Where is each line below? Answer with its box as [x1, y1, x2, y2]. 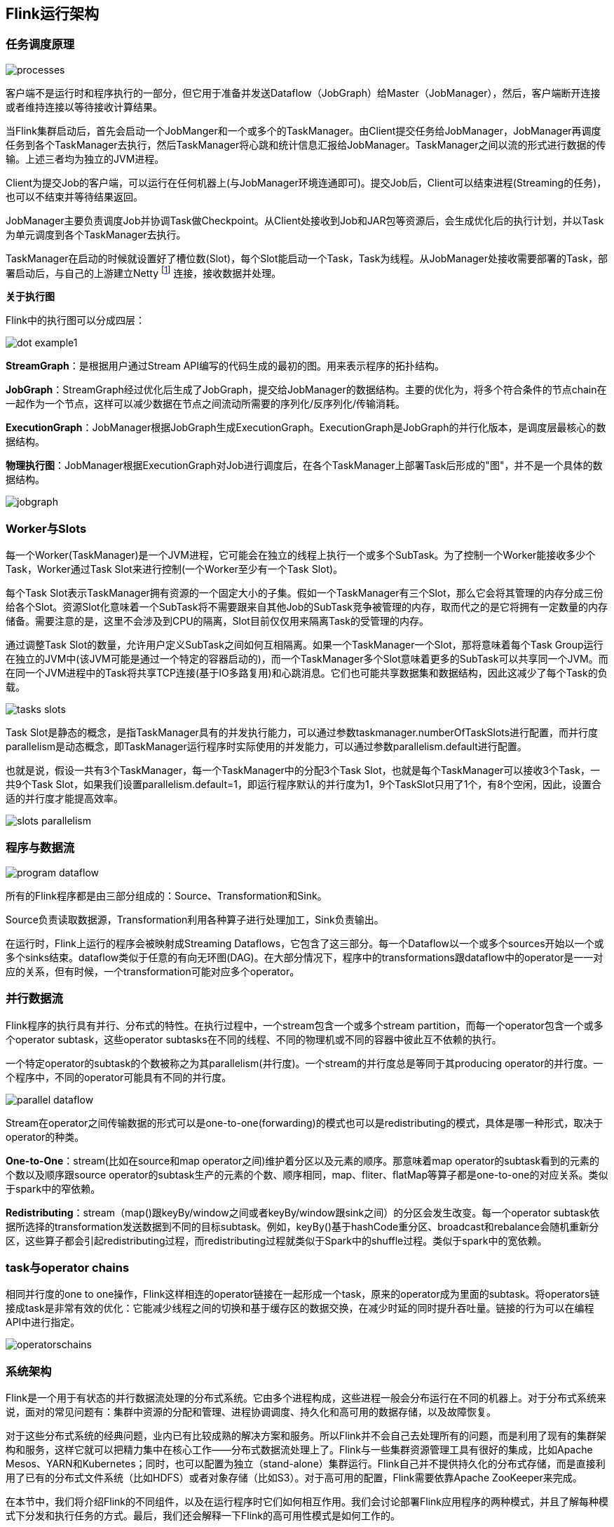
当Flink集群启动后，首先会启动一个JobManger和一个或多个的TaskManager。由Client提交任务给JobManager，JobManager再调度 [6, 124, 601, 137]
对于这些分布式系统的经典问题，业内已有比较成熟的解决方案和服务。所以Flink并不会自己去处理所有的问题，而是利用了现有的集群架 [6, 1430, 606, 1442]
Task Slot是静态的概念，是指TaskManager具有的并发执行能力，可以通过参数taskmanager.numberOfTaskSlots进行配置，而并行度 [6, 726, 599, 739]
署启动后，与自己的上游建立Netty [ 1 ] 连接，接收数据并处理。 [6, 264, 282, 279]
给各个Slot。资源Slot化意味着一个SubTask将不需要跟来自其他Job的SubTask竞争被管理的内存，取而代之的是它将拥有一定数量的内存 [6, 601, 608, 613]
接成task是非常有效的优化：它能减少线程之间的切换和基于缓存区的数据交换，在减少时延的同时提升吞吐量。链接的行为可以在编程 [6, 1302, 594, 1315]
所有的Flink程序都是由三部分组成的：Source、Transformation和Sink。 [6, 889, 327, 902]
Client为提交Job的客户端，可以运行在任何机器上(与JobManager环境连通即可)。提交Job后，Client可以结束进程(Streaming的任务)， [6, 176, 607, 189]
